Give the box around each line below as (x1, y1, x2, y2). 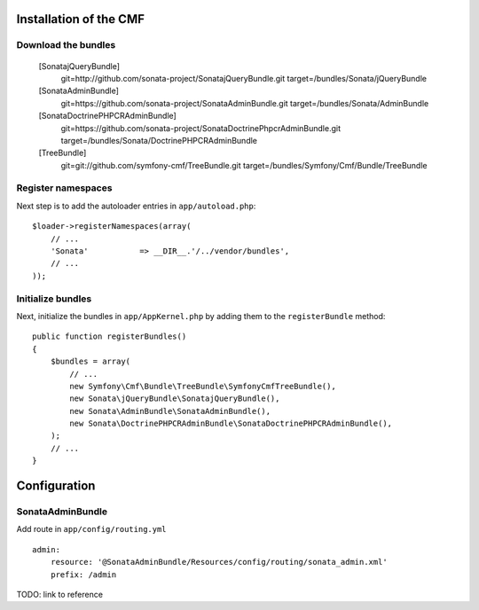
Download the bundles (16, 39, 116, 51)
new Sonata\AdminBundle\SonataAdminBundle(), (69, 406, 271, 416)
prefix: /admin (50, 569, 117, 580)
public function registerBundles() (32, 332, 187, 341)
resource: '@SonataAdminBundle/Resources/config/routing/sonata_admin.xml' (50, 557, 388, 567)
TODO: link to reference (16, 589, 104, 599)
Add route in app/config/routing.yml (16, 524, 168, 535)
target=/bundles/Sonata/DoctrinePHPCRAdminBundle (60, 135, 257, 145)
